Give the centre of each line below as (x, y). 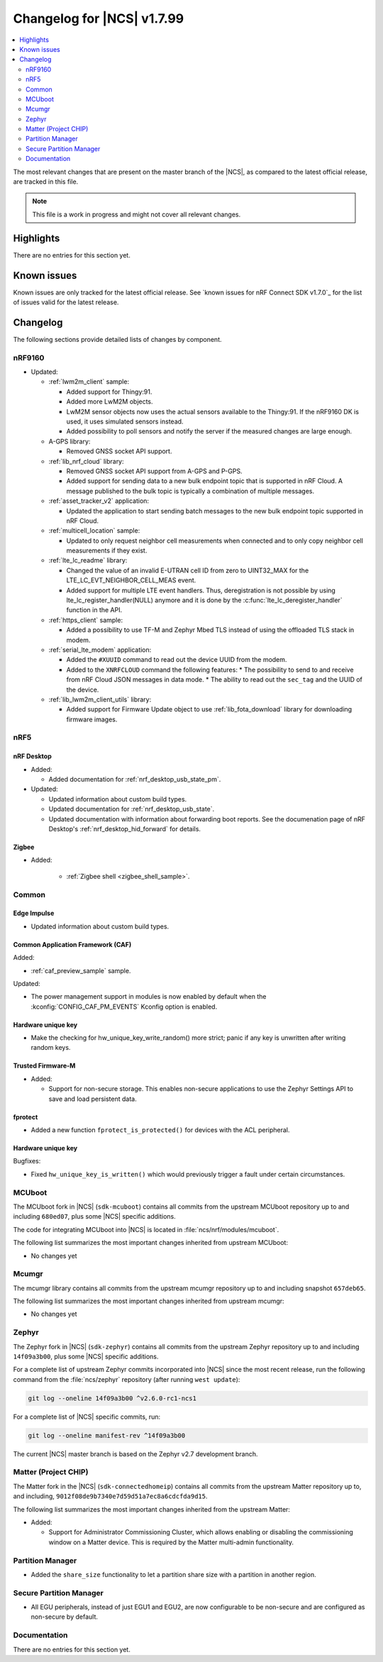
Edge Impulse (34, 913)
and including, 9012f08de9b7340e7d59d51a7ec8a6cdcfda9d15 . (110, 1496)
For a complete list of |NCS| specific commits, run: (87, 1417)
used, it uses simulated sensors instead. (125, 421)
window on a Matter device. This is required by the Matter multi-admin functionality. (171, 1542)
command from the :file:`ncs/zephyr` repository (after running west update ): (127, 1379)
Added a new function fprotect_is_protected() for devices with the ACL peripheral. (160, 1130)
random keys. (51, 1048)
